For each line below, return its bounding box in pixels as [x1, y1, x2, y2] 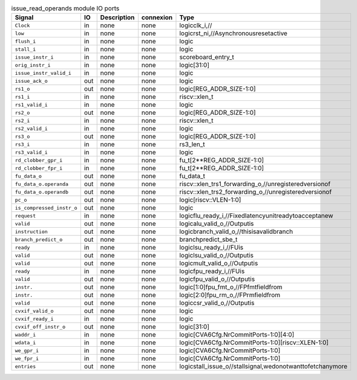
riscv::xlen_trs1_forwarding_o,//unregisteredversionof [179, 180, 331, 188]
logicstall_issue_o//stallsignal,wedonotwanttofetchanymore [179, 362, 348, 371]
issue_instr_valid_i [15, 69, 72, 76]
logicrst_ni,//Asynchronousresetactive [179, 29, 287, 37]
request [15, 212, 36, 219]
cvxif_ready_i [15, 315, 54, 322]
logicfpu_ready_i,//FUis [179, 267, 245, 275]
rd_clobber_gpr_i [15, 157, 63, 163]
